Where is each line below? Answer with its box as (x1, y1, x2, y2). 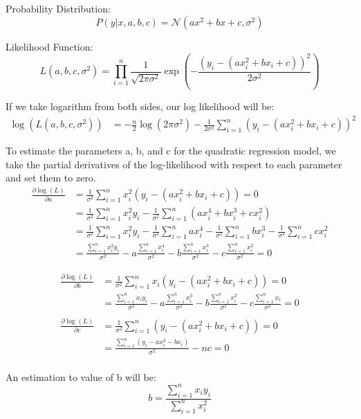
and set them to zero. (6, 170, 96, 185)
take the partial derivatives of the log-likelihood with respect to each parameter (6, 157, 342, 171)
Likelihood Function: (6, 39, 93, 53)
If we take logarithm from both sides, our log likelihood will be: (6, 99, 275, 114)
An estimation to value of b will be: (6, 369, 156, 384)
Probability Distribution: (6, 1, 111, 15)
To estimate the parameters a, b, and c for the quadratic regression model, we (6, 143, 336, 158)
